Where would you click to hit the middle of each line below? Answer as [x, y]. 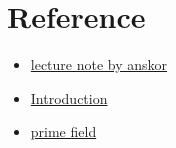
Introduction [69, 97]
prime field [63, 131]
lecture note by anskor [99, 64]
